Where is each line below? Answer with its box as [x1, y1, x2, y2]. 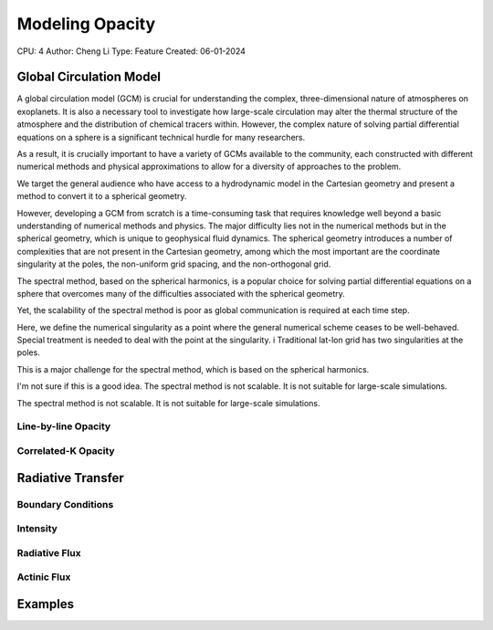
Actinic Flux [16, 571, 71, 583]
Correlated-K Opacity [16, 444, 115, 457]
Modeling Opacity [16, 14, 156, 34]
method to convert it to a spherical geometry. [16, 191, 187, 202]
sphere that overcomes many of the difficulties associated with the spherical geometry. [16, 288, 346, 299]
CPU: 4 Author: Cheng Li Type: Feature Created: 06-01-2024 [16, 46, 246, 57]
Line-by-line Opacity [16, 420, 111, 433]
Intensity [16, 522, 58, 535]
